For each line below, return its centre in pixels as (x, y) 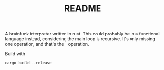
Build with (15, 54)
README (83, 9)
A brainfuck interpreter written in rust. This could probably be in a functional (82, 34)
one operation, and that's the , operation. (47, 44)
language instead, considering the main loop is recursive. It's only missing (80, 39)
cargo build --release (28, 63)
